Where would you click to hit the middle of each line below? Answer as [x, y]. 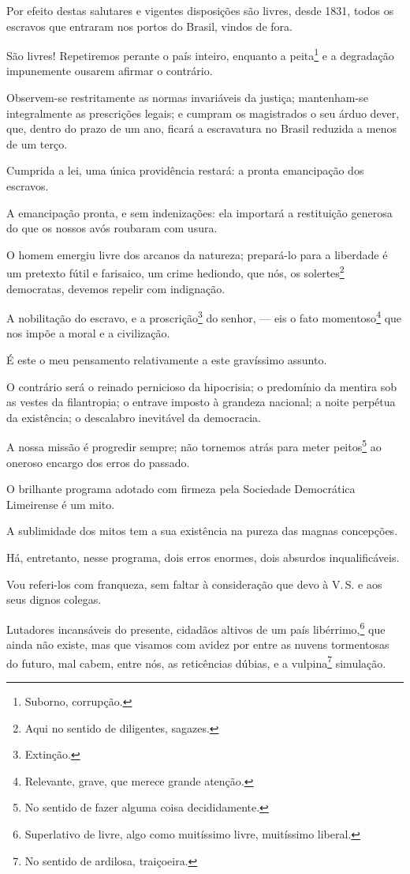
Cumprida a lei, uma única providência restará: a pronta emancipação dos [185, 170]
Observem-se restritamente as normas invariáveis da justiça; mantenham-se [187, 98]
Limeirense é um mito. [61, 504]
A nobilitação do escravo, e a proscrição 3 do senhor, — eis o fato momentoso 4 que [204, 316]
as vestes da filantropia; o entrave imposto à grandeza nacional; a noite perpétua [201, 402]
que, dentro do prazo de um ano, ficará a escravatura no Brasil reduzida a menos [201, 128]
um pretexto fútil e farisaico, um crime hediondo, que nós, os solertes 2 [175, 272]
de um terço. [37, 143]
